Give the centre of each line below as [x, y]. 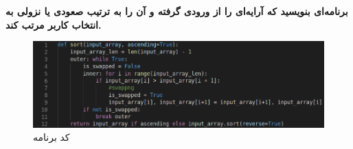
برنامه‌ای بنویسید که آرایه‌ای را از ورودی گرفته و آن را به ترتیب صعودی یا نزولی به [177, 11]
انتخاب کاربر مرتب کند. [54, 24]
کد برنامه [52, 137]
